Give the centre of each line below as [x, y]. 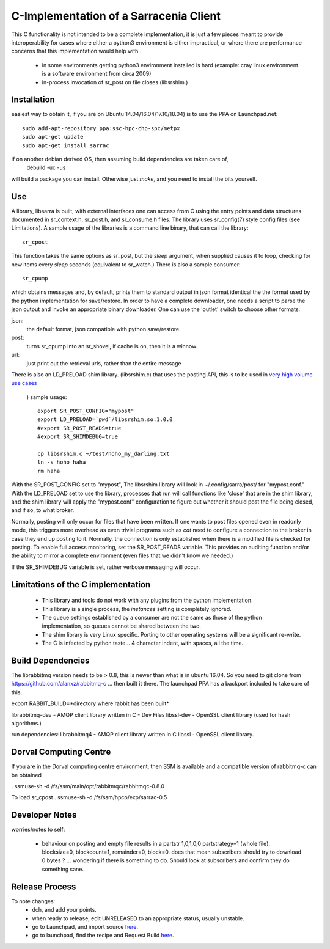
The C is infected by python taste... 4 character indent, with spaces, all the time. [143, 643]
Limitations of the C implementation [81, 584]
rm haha [49, 471]
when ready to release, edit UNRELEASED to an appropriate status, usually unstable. [138, 918]
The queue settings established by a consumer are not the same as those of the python [152, 617]
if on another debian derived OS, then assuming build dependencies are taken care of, [120, 159]
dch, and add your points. [64, 910]
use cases [24, 383]
